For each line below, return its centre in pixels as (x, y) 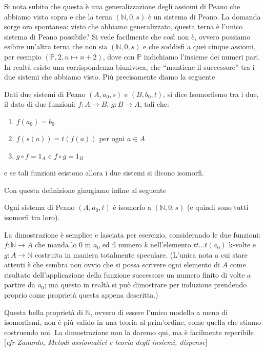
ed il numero (122, 245)
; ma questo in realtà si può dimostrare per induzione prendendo (146, 285)
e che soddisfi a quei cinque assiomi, (199, 46)
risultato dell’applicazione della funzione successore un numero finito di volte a (128, 274)
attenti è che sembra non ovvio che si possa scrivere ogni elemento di (112, 265)
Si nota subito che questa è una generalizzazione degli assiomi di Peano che (122, 6)
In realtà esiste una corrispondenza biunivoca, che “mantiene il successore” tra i (129, 66)
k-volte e (242, 245)
